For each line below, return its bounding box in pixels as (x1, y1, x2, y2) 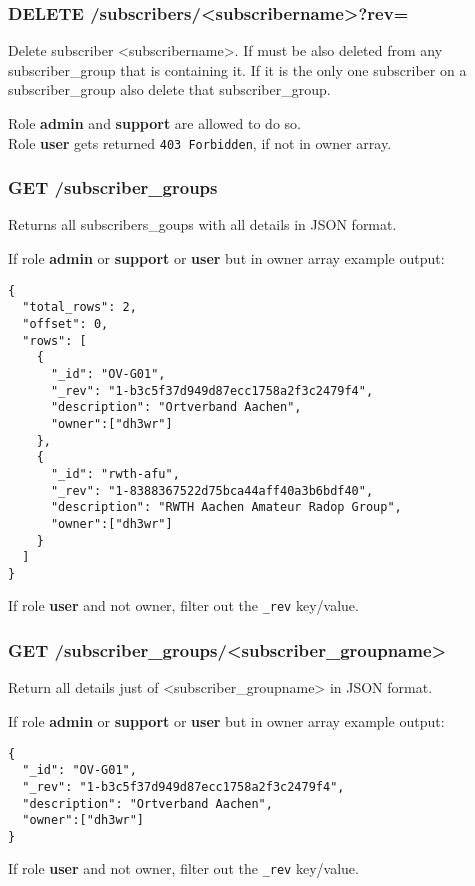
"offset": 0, (22, 316, 109, 331)
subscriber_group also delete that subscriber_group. (8, 79, 331, 100)
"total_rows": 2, (22, 300, 137, 315)
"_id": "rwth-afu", (50, 466, 180, 481)
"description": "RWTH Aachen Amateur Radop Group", (50, 500, 402, 515)
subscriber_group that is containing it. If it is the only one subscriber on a (8, 59, 467, 80)
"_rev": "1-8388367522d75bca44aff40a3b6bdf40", (50, 483, 374, 498)
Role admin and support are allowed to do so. (8, 113, 301, 133)
